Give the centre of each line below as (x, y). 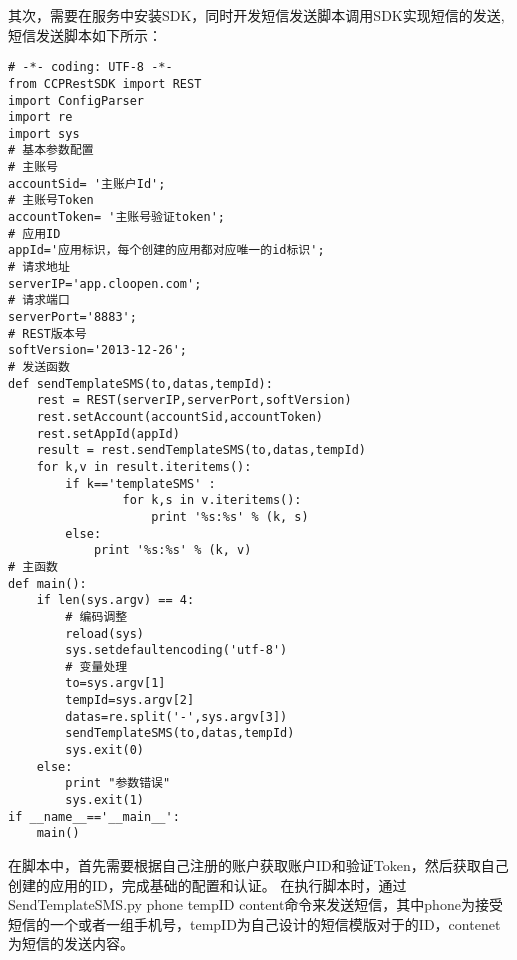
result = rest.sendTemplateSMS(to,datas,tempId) (201, 450)
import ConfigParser (76, 100)
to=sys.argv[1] (115, 683)
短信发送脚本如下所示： (85, 34)
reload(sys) (105, 633)
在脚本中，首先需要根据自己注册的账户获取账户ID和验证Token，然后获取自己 (258, 865)
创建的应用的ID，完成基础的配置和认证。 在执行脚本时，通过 (207, 884)
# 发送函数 (39, 367)
